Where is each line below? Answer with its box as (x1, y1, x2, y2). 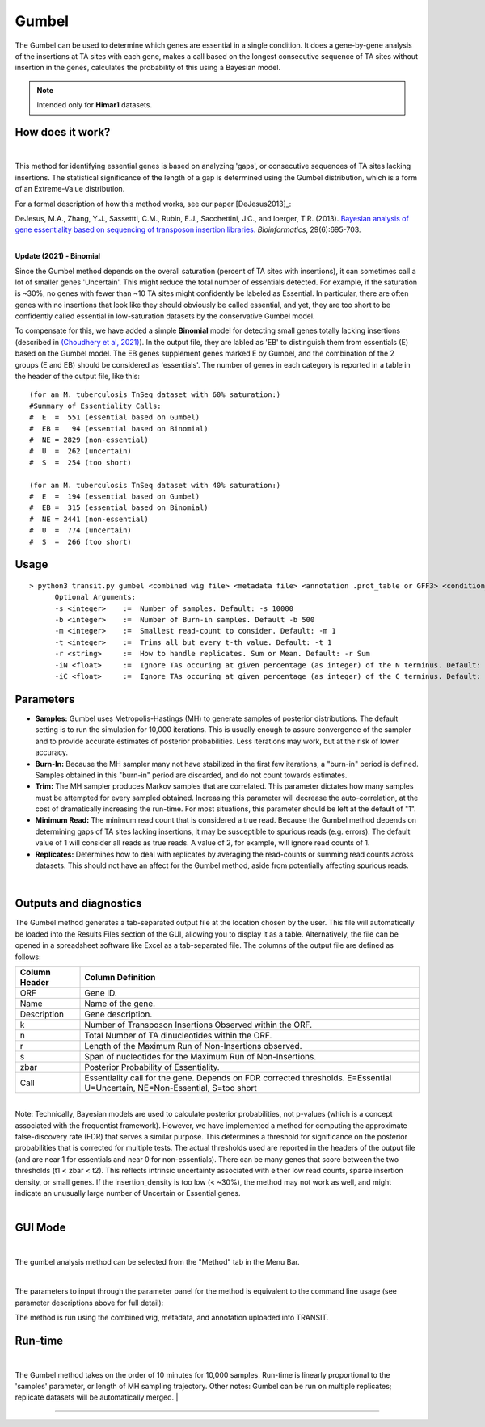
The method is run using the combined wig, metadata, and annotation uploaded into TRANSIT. (15, 1313, 329, 1323)
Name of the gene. (84, 998, 156, 1009)
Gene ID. (84, 987, 117, 998)
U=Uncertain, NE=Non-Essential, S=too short (84, 1082, 258, 1093)
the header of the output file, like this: (15, 372, 141, 381)
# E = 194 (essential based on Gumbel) (29, 491, 200, 501)
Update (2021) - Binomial (15, 251, 101, 261)
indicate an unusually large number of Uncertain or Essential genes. (15, 1189, 241, 1198)
